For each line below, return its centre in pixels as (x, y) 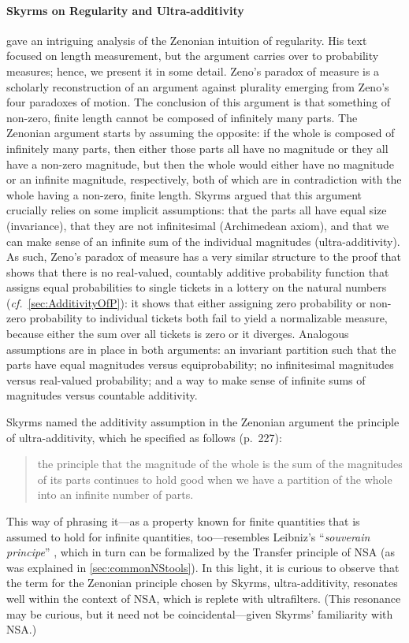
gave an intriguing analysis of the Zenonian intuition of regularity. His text (187, 40)
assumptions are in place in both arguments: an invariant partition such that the (201, 349)
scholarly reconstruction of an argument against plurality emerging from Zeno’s (198, 86)
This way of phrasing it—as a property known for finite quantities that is (183, 521)
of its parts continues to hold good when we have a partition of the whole (215, 479)
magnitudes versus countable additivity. (102, 395)
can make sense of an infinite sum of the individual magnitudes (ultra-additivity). (203, 241)
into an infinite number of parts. (115, 494)
